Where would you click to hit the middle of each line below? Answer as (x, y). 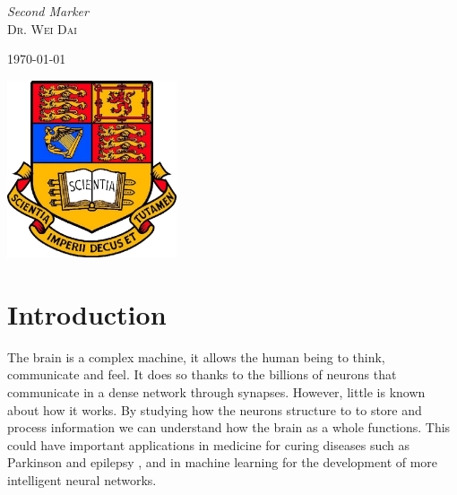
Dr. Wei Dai (42, 28)
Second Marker (48, 11)
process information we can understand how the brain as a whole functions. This (229, 427)
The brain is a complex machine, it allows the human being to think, (196, 356)
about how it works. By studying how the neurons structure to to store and (215, 409)
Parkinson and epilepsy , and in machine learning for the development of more (223, 462)
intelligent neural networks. (82, 479)
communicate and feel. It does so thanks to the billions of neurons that (202, 374)
